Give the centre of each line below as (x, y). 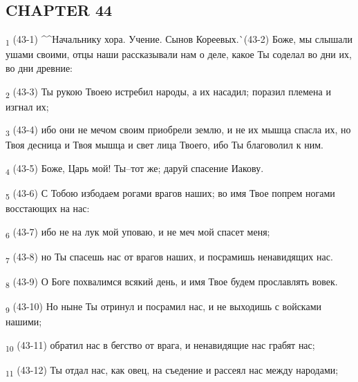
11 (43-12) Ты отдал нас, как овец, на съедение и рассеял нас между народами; (172, 371)
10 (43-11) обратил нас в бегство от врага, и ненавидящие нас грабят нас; (160, 345)
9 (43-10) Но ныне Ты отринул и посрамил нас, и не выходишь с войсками (163, 307)
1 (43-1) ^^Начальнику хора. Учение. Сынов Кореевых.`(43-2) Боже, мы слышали (179, 40)
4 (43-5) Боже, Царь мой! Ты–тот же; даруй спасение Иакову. (135, 169)
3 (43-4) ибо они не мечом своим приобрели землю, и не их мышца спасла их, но (178, 131)
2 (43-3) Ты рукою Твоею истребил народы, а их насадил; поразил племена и (168, 92)
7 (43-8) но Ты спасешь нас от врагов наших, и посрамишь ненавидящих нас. (169, 257)
